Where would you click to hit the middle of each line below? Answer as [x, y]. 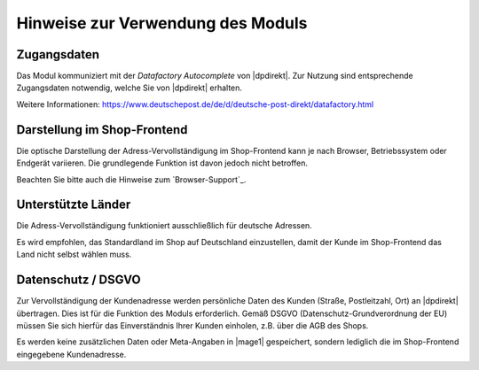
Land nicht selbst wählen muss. [74, 254]
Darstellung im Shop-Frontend [102, 130]
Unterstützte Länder [74, 205]
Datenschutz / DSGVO [79, 280]
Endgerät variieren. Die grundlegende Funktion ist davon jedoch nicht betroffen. [162, 163]
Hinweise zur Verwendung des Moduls [162, 23]
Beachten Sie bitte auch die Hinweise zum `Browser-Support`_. [131, 179]
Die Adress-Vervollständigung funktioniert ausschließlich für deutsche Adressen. [164, 226]
